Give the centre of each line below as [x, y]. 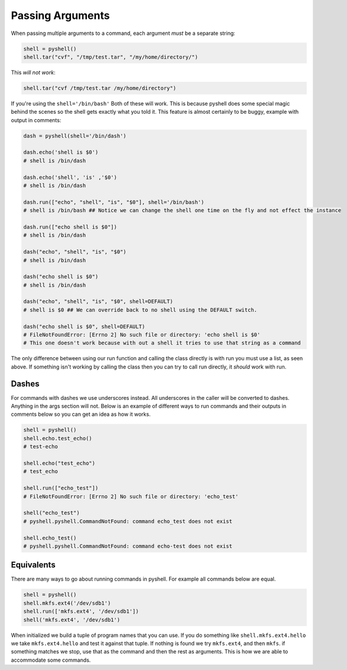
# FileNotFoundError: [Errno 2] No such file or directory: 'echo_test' [131, 496]
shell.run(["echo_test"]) [61, 488]
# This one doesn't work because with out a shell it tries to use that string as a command [162, 343]
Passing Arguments [60, 15]
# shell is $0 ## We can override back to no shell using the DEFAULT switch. [140, 310]
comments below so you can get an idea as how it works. [81, 414]
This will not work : [33, 72]
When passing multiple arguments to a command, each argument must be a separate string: [123, 33]
